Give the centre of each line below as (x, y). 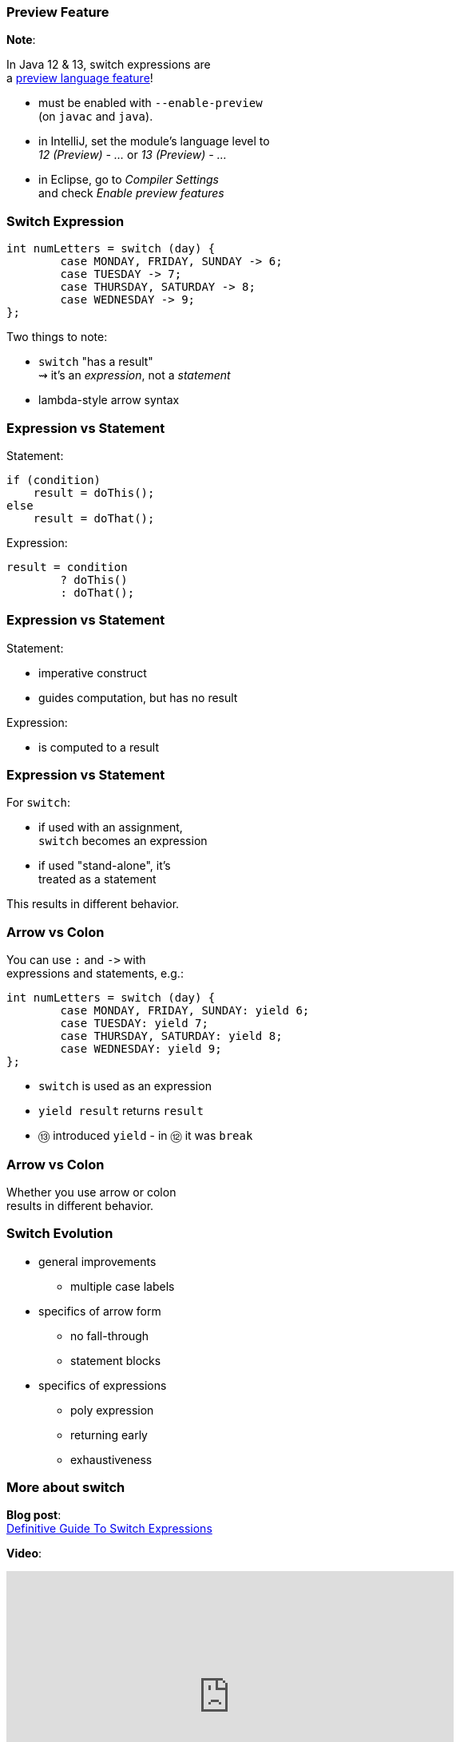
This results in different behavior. (93, 904)
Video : (24, 1554)
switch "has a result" (96, 362)
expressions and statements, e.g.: (95, 974)
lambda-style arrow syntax (109, 400)
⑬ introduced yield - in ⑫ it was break (146, 1136)
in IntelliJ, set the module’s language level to (154, 141)
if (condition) (54, 480)
